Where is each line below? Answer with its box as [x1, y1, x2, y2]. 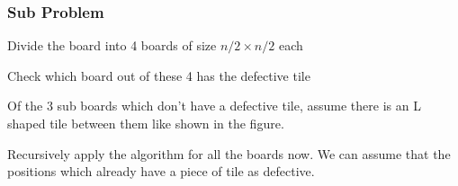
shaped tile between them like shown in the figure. [7, 114, 284, 132]
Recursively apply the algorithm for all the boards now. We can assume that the [7, 144, 451, 163]
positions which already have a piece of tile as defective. [7, 162, 315, 181]
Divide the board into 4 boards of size [7, 36, 217, 55]
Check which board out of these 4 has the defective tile [7, 66, 310, 84]
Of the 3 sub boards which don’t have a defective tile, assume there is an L [7, 96, 421, 115]
